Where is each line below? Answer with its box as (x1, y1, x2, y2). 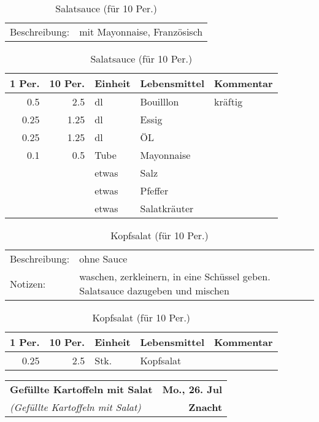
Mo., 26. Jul (162, 382, 223, 396)
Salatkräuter (140, 201, 194, 215)
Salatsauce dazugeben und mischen (79, 283, 229, 297)
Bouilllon (140, 94, 179, 109)
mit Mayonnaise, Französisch (79, 25, 203, 39)
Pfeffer (140, 183, 169, 198)
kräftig (214, 94, 243, 109)
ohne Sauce (79, 251, 128, 266)
